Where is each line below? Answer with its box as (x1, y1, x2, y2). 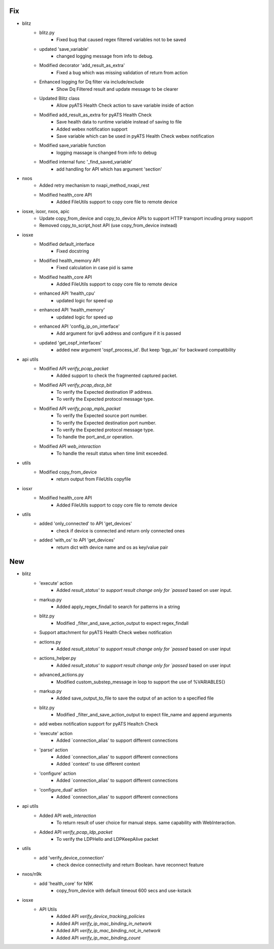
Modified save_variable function (39, 142, 106, 148)
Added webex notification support (56, 126, 128, 132)
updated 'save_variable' (39, 46, 89, 52)
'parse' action (39, 747, 68, 753)
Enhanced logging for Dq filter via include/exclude (39, 79, 144, 85)
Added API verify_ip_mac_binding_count (56, 935, 141, 941)
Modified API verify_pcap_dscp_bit (39, 382, 112, 388)
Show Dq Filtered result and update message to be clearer (56, 86, 179, 92)
